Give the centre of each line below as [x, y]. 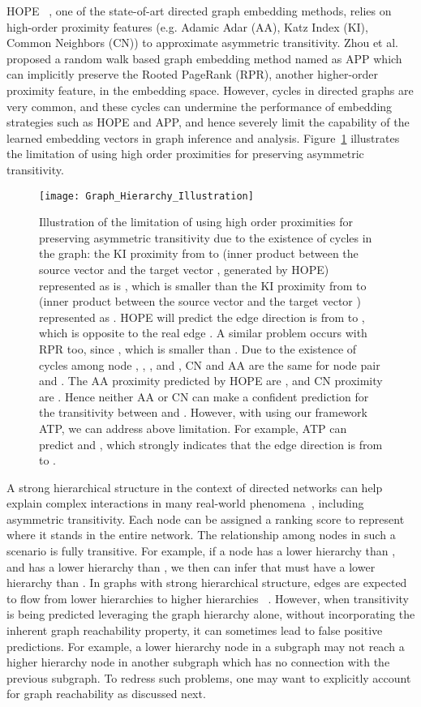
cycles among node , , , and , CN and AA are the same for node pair [210, 364]
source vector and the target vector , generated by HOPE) [184, 269]
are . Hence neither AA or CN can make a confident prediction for [204, 396]
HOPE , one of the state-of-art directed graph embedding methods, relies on [199, 11]
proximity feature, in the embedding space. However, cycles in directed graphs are [210, 90]
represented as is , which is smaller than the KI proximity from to [203, 285]
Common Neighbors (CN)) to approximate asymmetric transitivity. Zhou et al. [202, 43]
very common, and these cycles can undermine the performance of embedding [200, 106]
